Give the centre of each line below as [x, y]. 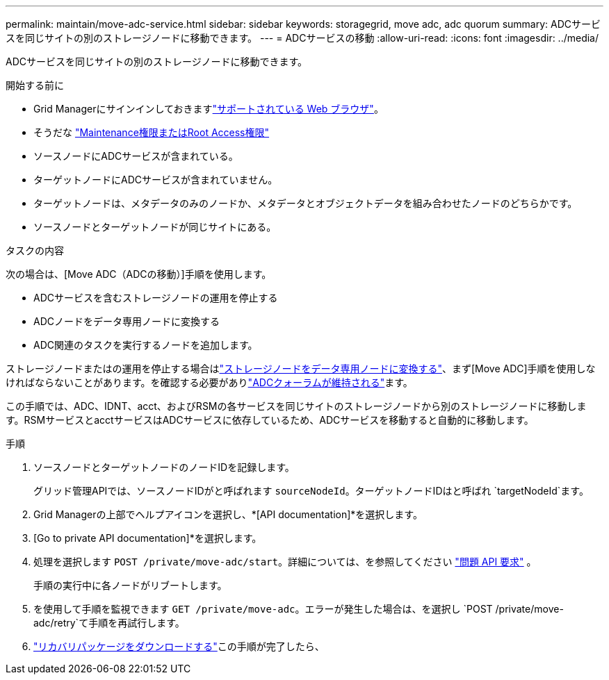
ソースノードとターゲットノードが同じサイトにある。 [155, 227]
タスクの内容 [35, 250]
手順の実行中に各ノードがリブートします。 [130, 585]
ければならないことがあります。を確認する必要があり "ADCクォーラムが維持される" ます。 [209, 382]
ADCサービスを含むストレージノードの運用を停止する [156, 298]
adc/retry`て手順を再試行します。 [109, 623]
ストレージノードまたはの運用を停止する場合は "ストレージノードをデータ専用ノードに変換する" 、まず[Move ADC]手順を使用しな [301, 368]
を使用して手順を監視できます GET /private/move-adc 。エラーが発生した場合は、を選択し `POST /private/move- [299, 609]
